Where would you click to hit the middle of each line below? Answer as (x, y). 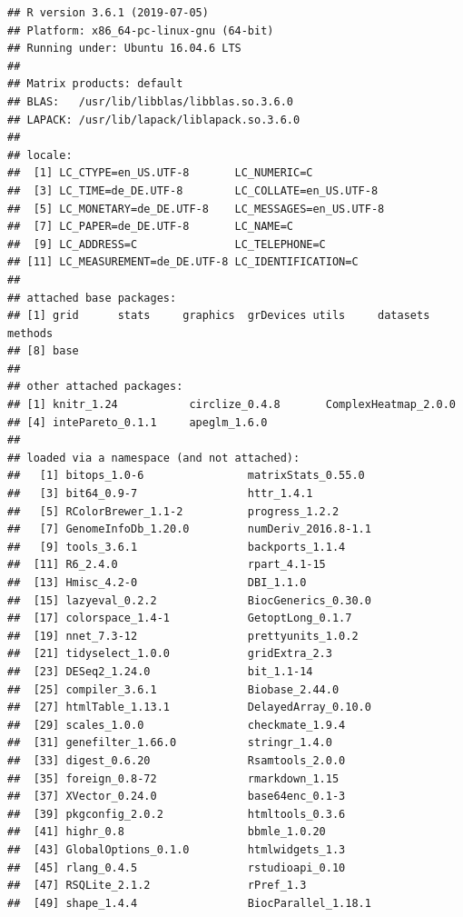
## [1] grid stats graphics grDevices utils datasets (219, 316)
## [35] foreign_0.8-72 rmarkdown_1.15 (173, 778)
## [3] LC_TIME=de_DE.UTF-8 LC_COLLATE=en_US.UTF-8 (193, 190)
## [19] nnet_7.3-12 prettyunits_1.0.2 (183, 636)
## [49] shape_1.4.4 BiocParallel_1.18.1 (189, 903)
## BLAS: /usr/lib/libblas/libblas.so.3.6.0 (150, 101)
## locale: (40, 155)
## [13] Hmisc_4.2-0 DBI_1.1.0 (157, 583)
